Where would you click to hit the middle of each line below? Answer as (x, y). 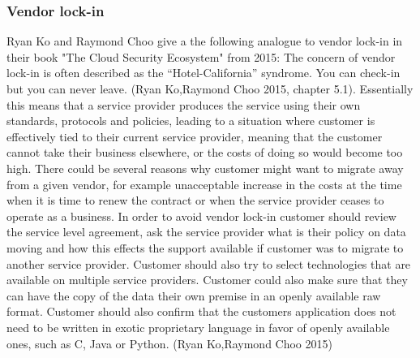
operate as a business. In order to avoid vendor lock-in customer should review (201, 216)
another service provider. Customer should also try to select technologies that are (209, 263)
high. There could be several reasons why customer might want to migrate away (205, 168)
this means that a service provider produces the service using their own (184, 104)
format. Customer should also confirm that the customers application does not (201, 311)
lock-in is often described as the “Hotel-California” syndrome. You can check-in (204, 73)
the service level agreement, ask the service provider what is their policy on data (206, 232)
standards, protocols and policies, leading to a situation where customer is (191, 121)
